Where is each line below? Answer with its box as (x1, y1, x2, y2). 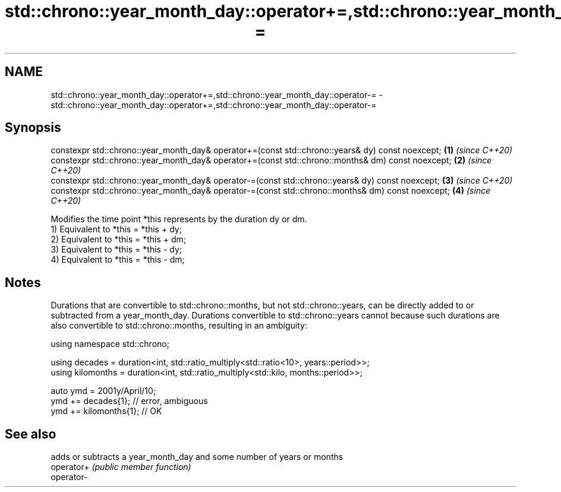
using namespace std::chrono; (51, 339, 169, 349)
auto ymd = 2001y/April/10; (51, 386, 156, 396)
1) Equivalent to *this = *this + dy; (51, 224, 182, 235)
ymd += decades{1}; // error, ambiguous (51, 396, 208, 406)
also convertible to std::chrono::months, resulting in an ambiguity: (51, 320, 307, 331)
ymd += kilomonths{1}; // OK (51, 406, 162, 417)
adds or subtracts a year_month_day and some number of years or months (51, 452, 343, 462)
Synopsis (5, 120, 61, 135)
